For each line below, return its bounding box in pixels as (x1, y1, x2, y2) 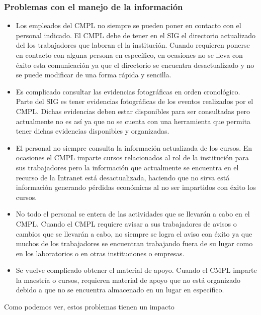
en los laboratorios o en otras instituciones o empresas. (16, 248, 185, 258)
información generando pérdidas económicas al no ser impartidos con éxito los (16, 182, 256, 192)
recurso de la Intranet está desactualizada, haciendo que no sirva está (16, 172, 230, 182)
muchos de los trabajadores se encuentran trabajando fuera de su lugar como (16, 238, 253, 249)
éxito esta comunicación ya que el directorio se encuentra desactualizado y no (16, 59, 254, 70)
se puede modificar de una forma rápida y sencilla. (16, 69, 171, 80)
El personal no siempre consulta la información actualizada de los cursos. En (16, 142, 252, 153)
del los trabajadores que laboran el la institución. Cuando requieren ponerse (16, 40, 250, 50)
